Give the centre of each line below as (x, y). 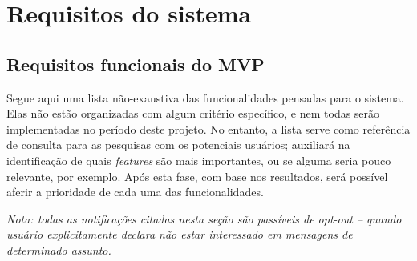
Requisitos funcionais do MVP (136, 64)
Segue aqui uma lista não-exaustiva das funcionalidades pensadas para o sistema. (205, 97)
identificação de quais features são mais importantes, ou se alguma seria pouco (199, 160)
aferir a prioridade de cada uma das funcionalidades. (135, 192)
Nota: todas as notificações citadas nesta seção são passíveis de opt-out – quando (204, 218)
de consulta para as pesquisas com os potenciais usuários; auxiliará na (178, 145)
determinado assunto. (59, 249)
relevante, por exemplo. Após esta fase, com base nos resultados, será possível (197, 176)
